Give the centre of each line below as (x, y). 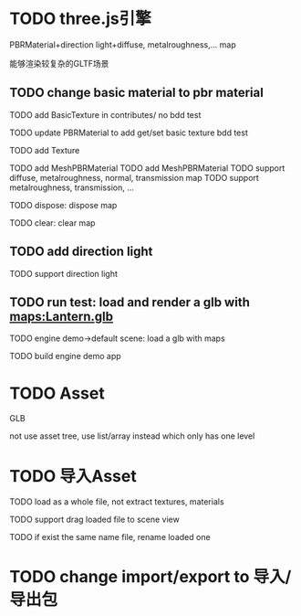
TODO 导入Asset (73, 476)
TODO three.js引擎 (81, 19)
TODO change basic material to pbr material (137, 93)
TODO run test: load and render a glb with (130, 302)
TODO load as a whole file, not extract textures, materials (117, 502)
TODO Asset (57, 393)
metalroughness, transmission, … (72, 187)
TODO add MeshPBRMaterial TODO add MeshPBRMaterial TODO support (147, 168)
